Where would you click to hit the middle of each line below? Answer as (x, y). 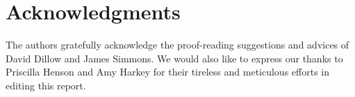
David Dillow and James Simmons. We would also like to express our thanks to (174, 58)
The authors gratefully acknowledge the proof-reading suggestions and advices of (177, 45)
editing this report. (46, 85)
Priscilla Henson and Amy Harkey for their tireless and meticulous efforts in (167, 72)
